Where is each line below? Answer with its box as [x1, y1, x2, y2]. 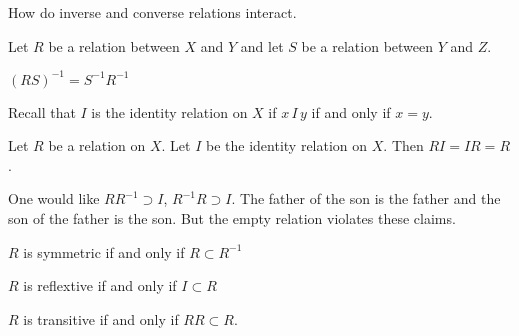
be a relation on [48, 135, 146, 156]
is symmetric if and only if [23, 241, 185, 262]
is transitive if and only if [23, 308, 179, 329]
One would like [8, 188, 100, 209]
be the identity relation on [206, 135, 368, 156]
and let [240, 35, 284, 56]
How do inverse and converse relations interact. [8, 2, 297, 22]
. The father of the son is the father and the [231, 188, 501, 209]
